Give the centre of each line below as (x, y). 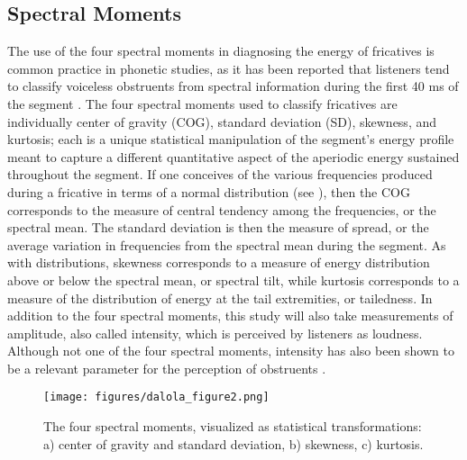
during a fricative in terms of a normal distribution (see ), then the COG (209, 191)
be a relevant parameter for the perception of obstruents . (167, 368)
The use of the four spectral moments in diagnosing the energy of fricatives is (221, 51)
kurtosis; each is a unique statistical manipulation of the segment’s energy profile (231, 139)
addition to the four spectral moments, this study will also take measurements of (230, 316)
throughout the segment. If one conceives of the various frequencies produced (220, 174)
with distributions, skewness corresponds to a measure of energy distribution (219, 262)
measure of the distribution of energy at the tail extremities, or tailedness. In (220, 298)
